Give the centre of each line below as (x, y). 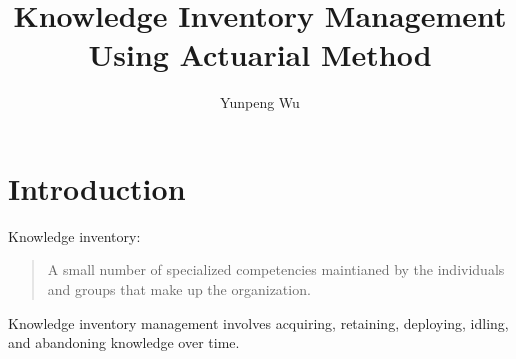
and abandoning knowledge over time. (124, 342)
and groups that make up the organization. (179, 289)
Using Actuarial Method (260, 54)
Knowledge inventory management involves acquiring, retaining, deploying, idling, (258, 322)
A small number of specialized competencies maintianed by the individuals (276, 269)
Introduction (97, 187)
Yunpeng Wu (260, 102)
